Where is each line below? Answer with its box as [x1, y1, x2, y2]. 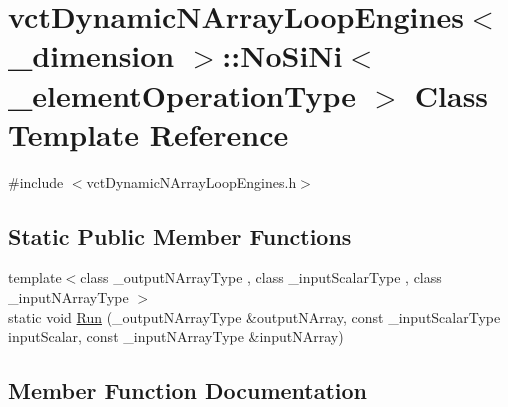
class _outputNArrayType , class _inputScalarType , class [80, 267, 442, 288]
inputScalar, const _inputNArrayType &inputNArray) [8, 326, 344, 347]
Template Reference [8, 113, 289, 154]
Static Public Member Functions [8, 220, 352, 251]
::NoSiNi [222, 35, 343, 76]
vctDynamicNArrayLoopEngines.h [86, 171, 297, 192]
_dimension [8, 35, 175, 76]
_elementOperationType [8, 74, 357, 115]
